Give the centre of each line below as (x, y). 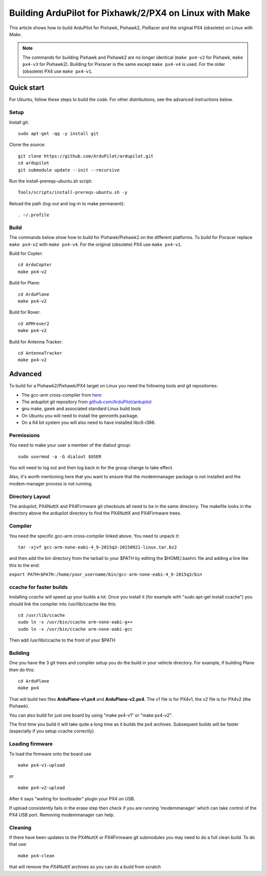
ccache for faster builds (38, 587)
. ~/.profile (34, 215)
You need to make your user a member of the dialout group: (70, 445)
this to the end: (24, 565)
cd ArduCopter (35, 265)
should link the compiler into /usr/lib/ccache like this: (63, 604)
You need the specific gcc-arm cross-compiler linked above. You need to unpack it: (94, 536)
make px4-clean (36, 855)
